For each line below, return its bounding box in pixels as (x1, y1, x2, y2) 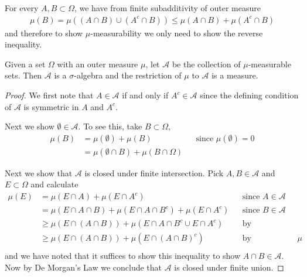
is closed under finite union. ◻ (174, 261, 284, 273)
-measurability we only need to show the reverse (90, 26, 263, 39)
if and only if (122, 89, 169, 101)
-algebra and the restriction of (74, 69, 182, 81)
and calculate (30, 178, 79, 190)
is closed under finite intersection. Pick (84, 166, 224, 179)
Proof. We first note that (5, 89, 94, 101)
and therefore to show (5, 26, 83, 39)
